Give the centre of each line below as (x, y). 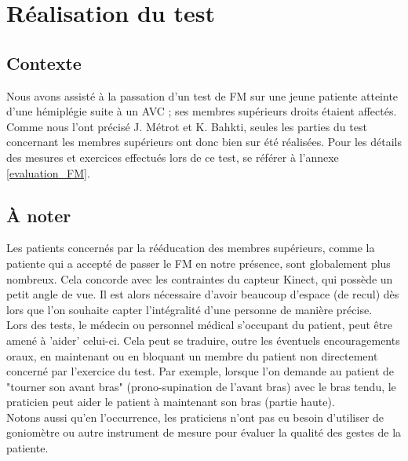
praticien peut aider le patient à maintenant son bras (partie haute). (171, 402)
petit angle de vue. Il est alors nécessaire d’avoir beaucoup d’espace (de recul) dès (203, 294)
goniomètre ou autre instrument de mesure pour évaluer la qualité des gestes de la (204, 432)
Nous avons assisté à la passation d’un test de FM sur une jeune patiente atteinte (202, 95)
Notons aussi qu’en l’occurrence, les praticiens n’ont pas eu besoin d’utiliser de (195, 417)
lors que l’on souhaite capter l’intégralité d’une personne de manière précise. (189, 309)
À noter (39, 215)
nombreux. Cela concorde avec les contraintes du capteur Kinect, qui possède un (200, 278)
